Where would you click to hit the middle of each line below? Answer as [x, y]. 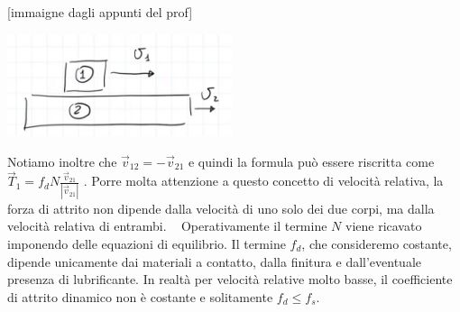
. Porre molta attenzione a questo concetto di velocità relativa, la [263, 181]
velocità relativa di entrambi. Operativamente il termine [167, 226]
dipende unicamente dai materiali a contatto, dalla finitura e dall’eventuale [215, 261]
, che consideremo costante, [377, 243]
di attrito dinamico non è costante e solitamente [140, 296]
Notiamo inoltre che [62, 161]
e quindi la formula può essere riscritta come [311, 161]
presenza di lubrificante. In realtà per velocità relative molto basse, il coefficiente [230, 279]
